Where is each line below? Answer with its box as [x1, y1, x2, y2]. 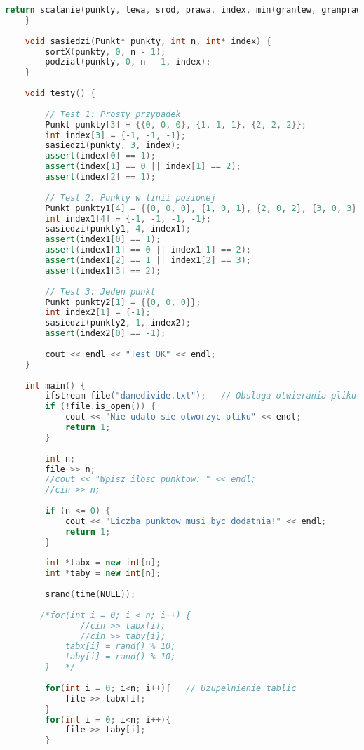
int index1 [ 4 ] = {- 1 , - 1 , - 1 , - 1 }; [45, 213, 211, 224]
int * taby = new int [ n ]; [45, 568, 161, 579]
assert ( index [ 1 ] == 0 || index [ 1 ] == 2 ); [45, 161, 241, 172]
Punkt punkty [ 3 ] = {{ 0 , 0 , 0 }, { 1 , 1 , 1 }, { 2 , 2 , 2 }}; [45, 119, 306, 130]
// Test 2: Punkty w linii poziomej [45, 192, 216, 203]
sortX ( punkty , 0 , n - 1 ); [45, 46, 166, 57]
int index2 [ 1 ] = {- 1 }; [45, 307, 151, 318]
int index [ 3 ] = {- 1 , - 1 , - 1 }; [45, 130, 186, 140]
